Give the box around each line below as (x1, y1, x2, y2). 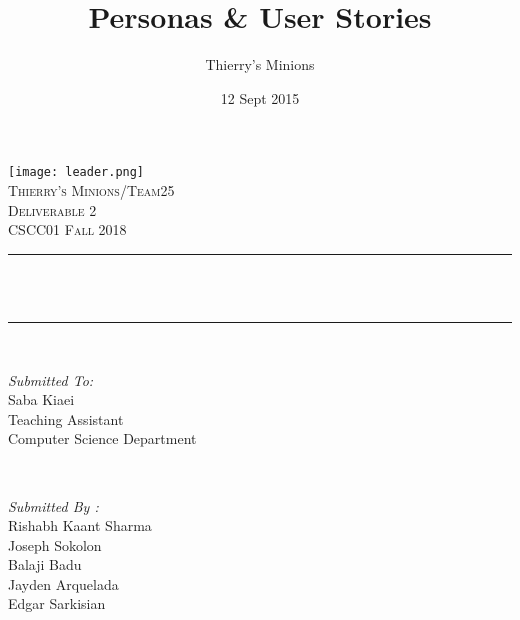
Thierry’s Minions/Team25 (8, 179, 175, 200)
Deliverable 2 (8, 199, 97, 220)
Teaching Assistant (8, 408, 124, 429)
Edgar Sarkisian (8, 593, 106, 614)
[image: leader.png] (8, 165, 145, 180)
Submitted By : (8, 495, 99, 516)
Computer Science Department (8, 428, 197, 449)
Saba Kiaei (8, 389, 75, 410)
